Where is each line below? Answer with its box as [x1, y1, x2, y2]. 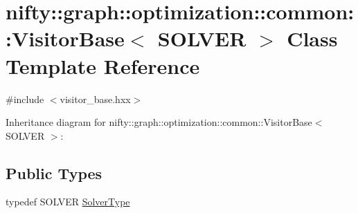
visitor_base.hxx [60, 91, 131, 106]
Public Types [6, 162, 102, 183]
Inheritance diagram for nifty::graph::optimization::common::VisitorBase [6, 115, 312, 129]
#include [6, 91, 44, 106]
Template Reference [6, 51, 200, 80]
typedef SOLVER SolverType [6, 194, 130, 209]
